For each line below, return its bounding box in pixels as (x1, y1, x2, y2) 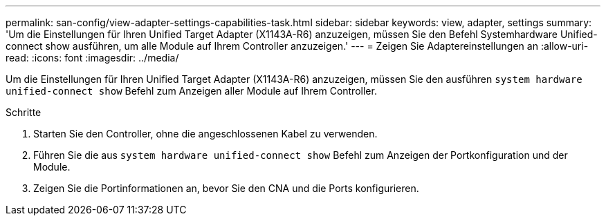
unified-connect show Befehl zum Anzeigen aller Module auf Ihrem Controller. (6, 85, 377, 97)
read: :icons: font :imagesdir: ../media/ (6, 52, 179, 64)
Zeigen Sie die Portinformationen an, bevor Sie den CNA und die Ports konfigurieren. (33, 182, 419, 194)
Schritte (6, 106, 42, 118)
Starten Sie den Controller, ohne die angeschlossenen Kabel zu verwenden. (33, 128, 378, 140)
